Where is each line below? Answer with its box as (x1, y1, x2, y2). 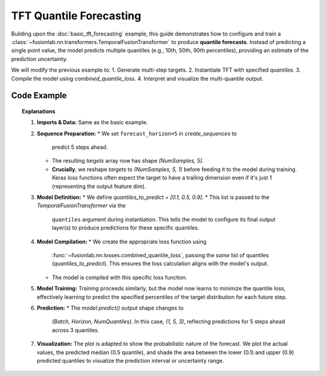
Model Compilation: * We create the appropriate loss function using (37, 238, 206, 245)
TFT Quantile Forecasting (11, 9, 141, 22)
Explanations (22, 107, 56, 114)
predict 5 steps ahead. (52, 143, 108, 151)
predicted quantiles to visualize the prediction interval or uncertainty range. (37, 357, 225, 364)
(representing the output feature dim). (52, 183, 146, 190)
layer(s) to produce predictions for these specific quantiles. (52, 224, 199, 231)
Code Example (11, 90, 67, 101)
